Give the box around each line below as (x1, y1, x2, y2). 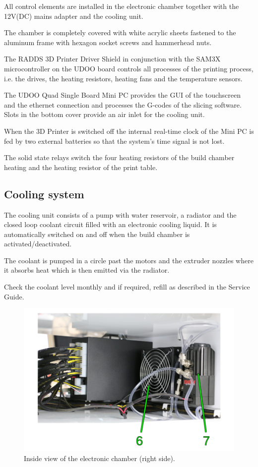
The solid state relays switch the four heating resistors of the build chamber (4, 152, 235, 163)
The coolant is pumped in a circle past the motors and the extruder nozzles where (4, 255, 254, 265)
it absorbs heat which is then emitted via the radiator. (4, 265, 170, 275)
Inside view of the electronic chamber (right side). (24, 453, 175, 463)
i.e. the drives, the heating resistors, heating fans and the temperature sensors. (4, 73, 243, 83)
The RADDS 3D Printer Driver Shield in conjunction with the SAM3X (4, 54, 221, 64)
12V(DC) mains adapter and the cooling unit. (4, 10, 143, 21)
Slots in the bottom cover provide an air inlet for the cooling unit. (4, 109, 205, 119)
